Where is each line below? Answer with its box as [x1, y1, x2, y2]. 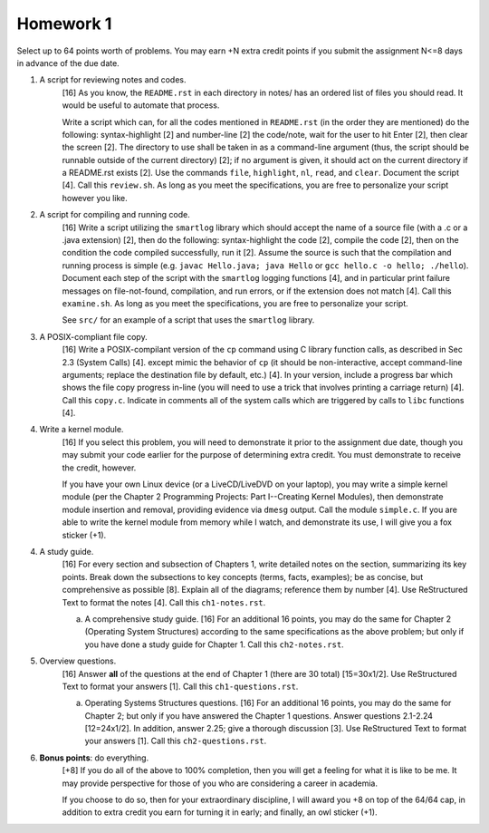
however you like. [62, 192, 129, 203]
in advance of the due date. [16, 57, 120, 68]
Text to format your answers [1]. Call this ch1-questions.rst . [62, 681, 299, 692]
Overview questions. [39, 655, 117, 666]
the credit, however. [62, 462, 137, 473]
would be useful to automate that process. [62, 100, 220, 111]
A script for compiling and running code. [39, 209, 190, 220]
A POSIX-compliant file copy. [39, 331, 149, 342]
